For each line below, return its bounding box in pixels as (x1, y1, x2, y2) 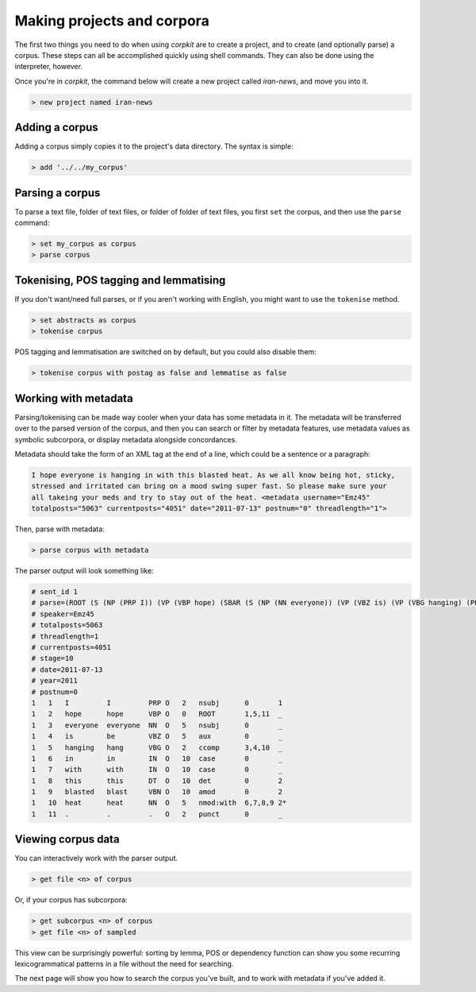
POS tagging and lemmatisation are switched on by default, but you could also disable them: (14, 347, 317, 357)
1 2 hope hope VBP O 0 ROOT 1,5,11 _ (31, 709, 283, 719)
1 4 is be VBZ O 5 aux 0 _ (31, 731, 283, 741)
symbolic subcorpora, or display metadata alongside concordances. (14, 434, 237, 444)
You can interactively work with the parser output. (14, 854, 178, 863)
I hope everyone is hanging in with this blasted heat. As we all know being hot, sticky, (31, 470, 396, 480)
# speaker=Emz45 (31, 609, 95, 619)
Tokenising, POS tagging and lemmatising (14, 273, 226, 287)
